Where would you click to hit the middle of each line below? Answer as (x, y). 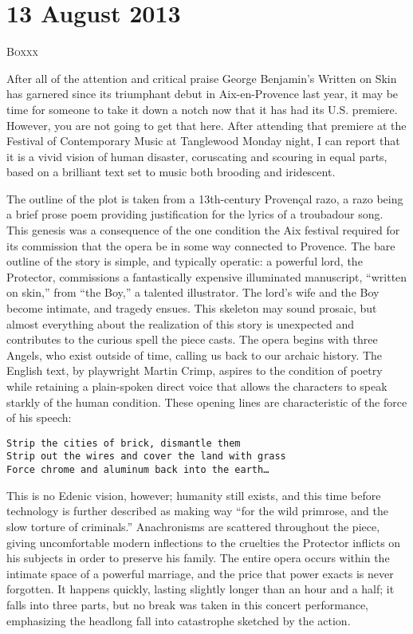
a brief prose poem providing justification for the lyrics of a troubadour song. (195, 214)
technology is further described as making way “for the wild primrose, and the (197, 511)
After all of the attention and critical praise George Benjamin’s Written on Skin (202, 78)
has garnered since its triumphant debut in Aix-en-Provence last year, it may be (203, 94)
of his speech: (39, 417)
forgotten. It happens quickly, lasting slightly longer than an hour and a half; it (201, 589)
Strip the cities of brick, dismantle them (124, 443)
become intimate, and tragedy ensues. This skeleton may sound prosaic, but (192, 308)
